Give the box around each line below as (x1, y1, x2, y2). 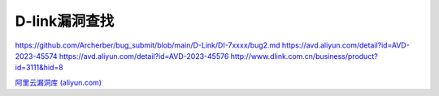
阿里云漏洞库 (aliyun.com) (15, 77, 102, 87)
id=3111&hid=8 (15, 63, 64, 73)
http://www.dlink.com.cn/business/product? (230, 51, 378, 61)
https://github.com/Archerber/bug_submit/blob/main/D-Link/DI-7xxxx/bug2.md (15, 40, 280, 50)
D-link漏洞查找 (15, 12, 115, 30)
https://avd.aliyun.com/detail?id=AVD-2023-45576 (59, 51, 229, 61)
